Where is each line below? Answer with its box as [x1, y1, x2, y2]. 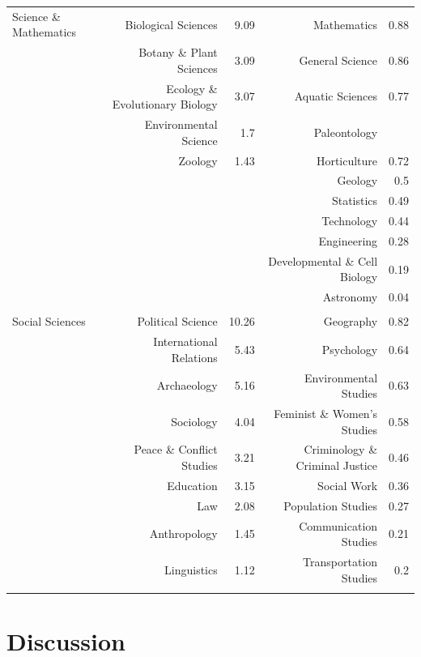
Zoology [178, 151, 218, 169]
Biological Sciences [125, 15, 218, 32]
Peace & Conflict [134, 441, 218, 458]
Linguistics [164, 561, 218, 578]
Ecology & [166, 79, 218, 96]
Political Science [137, 313, 218, 330]
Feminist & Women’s [274, 404, 378, 421]
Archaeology [156, 377, 218, 394]
